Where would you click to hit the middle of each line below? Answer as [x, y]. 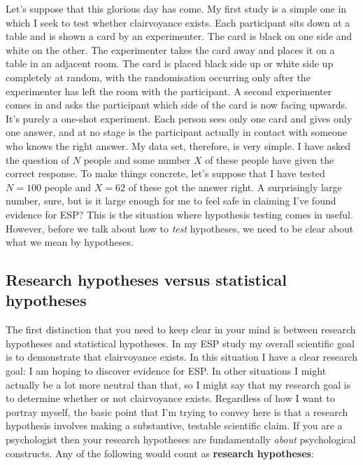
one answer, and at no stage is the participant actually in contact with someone [177, 132]
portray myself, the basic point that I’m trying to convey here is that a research [177, 411]
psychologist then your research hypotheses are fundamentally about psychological [181, 439]
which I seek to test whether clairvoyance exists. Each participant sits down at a [178, 22]
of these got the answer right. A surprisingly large [235, 187]
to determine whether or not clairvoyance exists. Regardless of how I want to [170, 398]
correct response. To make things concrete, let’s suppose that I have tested [165, 173]
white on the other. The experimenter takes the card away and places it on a [170, 49]
